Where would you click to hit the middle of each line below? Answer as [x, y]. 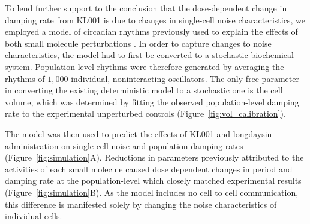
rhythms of [25, 78]
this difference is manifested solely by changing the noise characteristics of [141, 204]
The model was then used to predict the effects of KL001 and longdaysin [139, 133]
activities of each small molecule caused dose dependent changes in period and [149, 169]
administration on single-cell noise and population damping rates [124, 145]
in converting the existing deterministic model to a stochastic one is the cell [144, 90]
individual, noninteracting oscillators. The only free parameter [185, 78]
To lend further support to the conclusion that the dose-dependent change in [146, 8]
